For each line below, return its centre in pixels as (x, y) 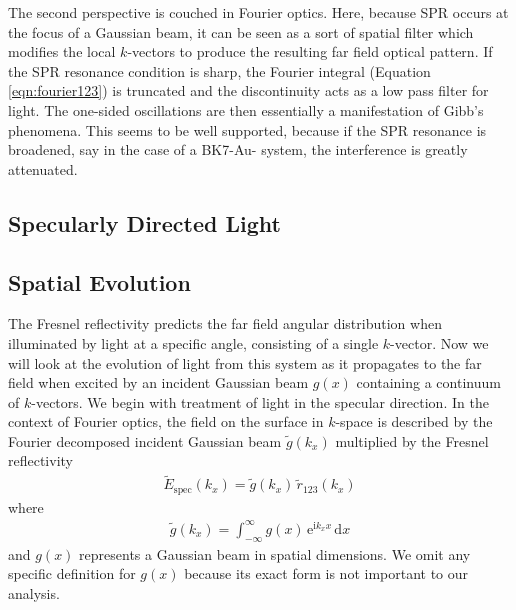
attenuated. (43, 168)
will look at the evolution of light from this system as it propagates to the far (245, 362)
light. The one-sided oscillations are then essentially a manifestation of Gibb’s (246, 109)
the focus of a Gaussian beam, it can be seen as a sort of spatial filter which (241, 31)
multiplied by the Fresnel (412, 440)
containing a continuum (428, 382)
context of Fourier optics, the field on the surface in (166, 421)
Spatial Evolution (99, 281)
